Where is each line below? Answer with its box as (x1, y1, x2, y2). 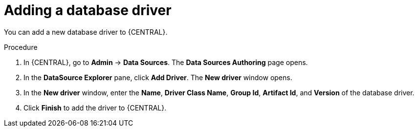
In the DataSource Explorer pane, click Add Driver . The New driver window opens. (23, 73, 292, 82)
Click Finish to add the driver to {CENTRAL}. (23, 103, 167, 112)
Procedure (4, 43, 38, 51)
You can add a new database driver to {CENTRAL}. (4, 27, 168, 36)
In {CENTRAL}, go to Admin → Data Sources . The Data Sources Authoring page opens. (23, 58, 308, 66)
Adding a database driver (4, 2, 172, 19)
